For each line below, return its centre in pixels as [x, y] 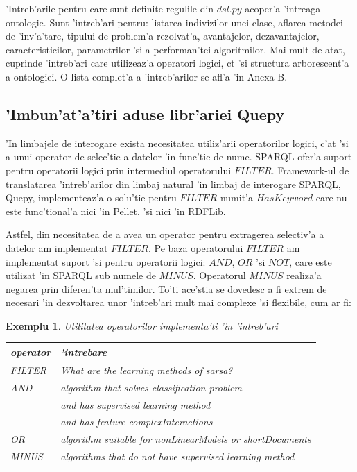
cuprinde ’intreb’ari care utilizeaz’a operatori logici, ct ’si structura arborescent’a [177, 63]
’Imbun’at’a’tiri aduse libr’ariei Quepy [145, 113]
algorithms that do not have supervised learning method [177, 456]
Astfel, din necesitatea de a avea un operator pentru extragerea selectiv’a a [165, 234]
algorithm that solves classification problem [151, 387]
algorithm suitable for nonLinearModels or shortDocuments [186, 439]
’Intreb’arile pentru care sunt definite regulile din [110, 8]
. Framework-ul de [310, 170]
